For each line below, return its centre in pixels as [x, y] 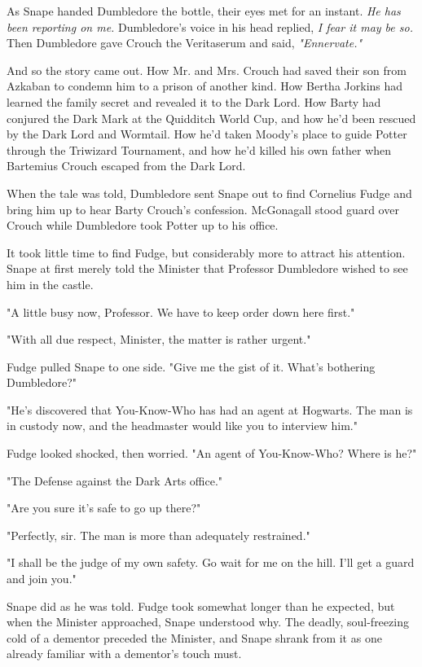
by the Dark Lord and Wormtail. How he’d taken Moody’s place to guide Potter [207, 134]
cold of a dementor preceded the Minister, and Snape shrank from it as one [194, 637]
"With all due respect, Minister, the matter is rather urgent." [159, 339]
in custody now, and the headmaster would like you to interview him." [182, 426]
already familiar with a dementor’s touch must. [124, 654]
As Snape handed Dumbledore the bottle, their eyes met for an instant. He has [204, 11]
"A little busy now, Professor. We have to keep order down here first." [181, 312]
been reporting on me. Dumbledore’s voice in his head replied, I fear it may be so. [210, 26]
